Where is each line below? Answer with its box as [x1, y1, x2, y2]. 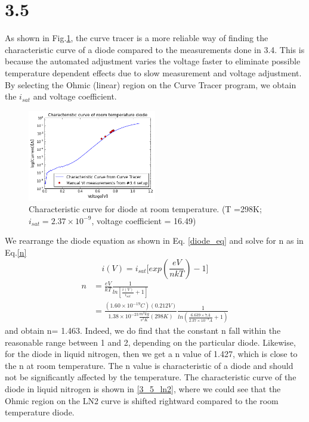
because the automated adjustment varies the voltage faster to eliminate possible [5, 55, 301, 67]
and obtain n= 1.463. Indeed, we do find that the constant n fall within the [5, 324, 281, 337]
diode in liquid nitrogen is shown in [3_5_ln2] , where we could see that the [5, 383, 281, 395]
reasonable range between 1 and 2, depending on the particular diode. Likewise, [5, 336, 296, 348]
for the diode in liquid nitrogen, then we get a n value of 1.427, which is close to [5, 347, 298, 360]
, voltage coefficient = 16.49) [91, 214, 196, 226]
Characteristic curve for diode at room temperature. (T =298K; [29, 203, 262, 215]
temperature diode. [5, 406, 75, 418]
